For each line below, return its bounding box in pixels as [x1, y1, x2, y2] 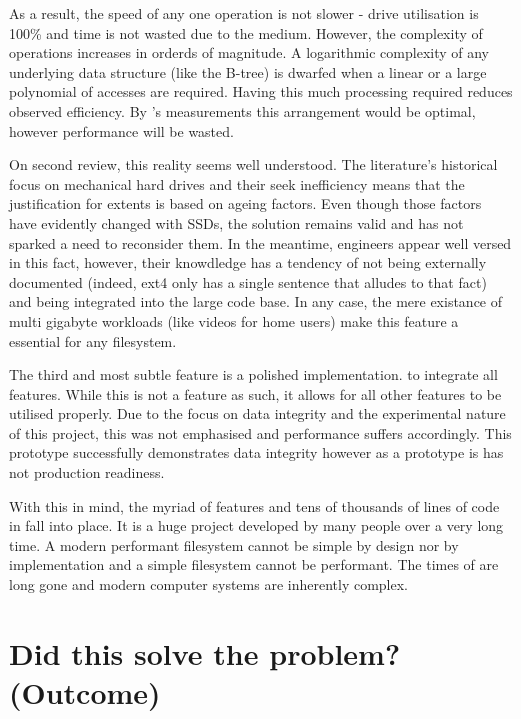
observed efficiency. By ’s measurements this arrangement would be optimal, [9, 100, 476, 121]
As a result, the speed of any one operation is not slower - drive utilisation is [9, 3, 479, 23]
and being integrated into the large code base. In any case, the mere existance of [9, 291, 503, 312]
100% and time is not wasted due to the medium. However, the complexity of [9, 22, 483, 43]
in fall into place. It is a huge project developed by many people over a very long [9, 515, 504, 536]
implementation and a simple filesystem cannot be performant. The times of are [9, 554, 499, 575]
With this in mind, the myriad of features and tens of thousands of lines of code [9, 495, 500, 516]
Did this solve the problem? [9, 632, 401, 673]
